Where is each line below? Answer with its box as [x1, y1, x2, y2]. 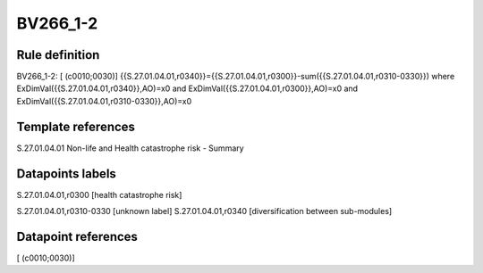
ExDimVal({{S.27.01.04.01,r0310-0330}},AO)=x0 [16, 95, 192, 106]
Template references [16, 119, 136, 134]
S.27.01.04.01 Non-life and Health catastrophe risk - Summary [16, 143, 245, 153]
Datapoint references [16, 228, 139, 244]
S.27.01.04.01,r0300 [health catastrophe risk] [16, 189, 182, 200]
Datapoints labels [16, 166, 116, 181]
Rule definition [16, 47, 100, 62]
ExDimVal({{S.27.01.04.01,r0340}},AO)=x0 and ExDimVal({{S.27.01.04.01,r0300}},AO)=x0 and [16, 83, 358, 94]
